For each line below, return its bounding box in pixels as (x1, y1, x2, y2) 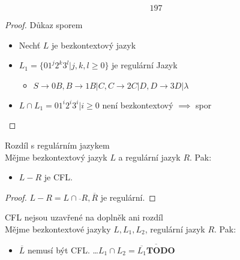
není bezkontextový (102, 98, 173, 111)
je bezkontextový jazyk (52, 38, 136, 51)
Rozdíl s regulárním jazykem (5, 138, 110, 151)
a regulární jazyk (118, 150, 181, 163)
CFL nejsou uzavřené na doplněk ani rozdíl (5, 211, 163, 223)
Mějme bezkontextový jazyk (5, 150, 107, 163)
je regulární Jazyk (112, 59, 178, 71)
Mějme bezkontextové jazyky (5, 222, 111, 235)
